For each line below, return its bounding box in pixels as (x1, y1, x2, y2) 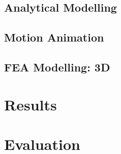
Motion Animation (4, 29, 104, 45)
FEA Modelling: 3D (4, 59, 110, 74)
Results (4, 94, 57, 114)
